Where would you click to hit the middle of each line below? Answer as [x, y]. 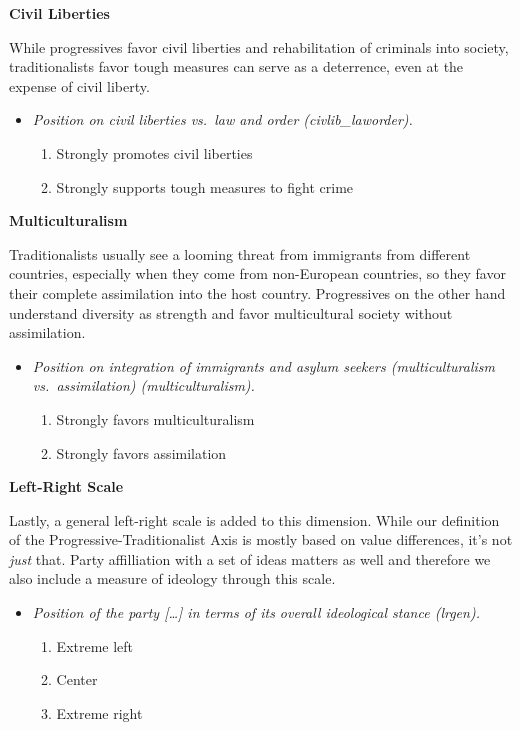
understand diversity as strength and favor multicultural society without [231, 312]
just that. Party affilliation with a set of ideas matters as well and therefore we [250, 558]
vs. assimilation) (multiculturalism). [143, 385]
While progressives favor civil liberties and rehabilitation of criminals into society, [259, 46]
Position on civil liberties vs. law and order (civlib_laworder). [222, 119]
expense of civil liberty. [79, 85]
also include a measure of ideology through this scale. [172, 578]
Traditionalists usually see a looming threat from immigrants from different [240, 253]
